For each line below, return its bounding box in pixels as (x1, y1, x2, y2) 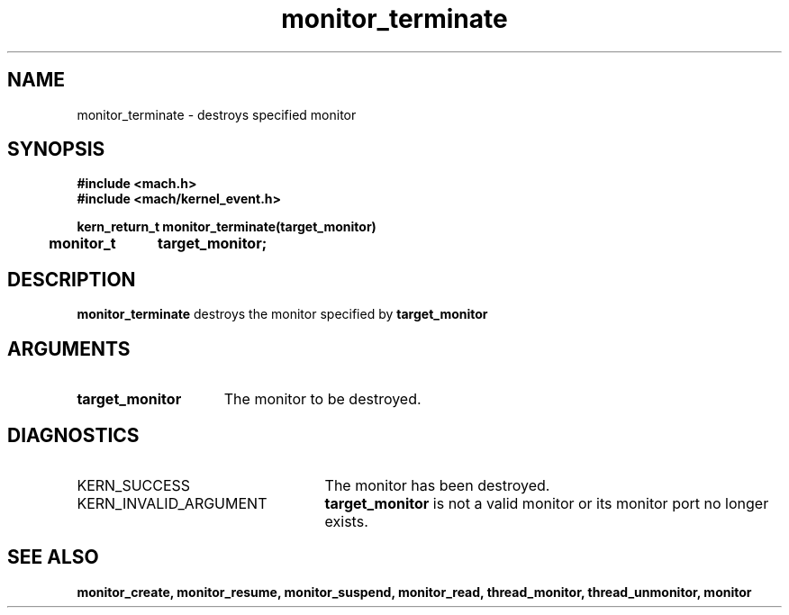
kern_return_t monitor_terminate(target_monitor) (77, 219, 376, 235)
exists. (324, 511, 368, 530)
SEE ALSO (7, 546, 99, 569)
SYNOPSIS (7, 138, 105, 161)
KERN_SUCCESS (77, 475, 191, 494)
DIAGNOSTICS (7, 423, 140, 447)
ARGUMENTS (7, 337, 131, 360)
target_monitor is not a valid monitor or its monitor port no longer (324, 493, 769, 512)
